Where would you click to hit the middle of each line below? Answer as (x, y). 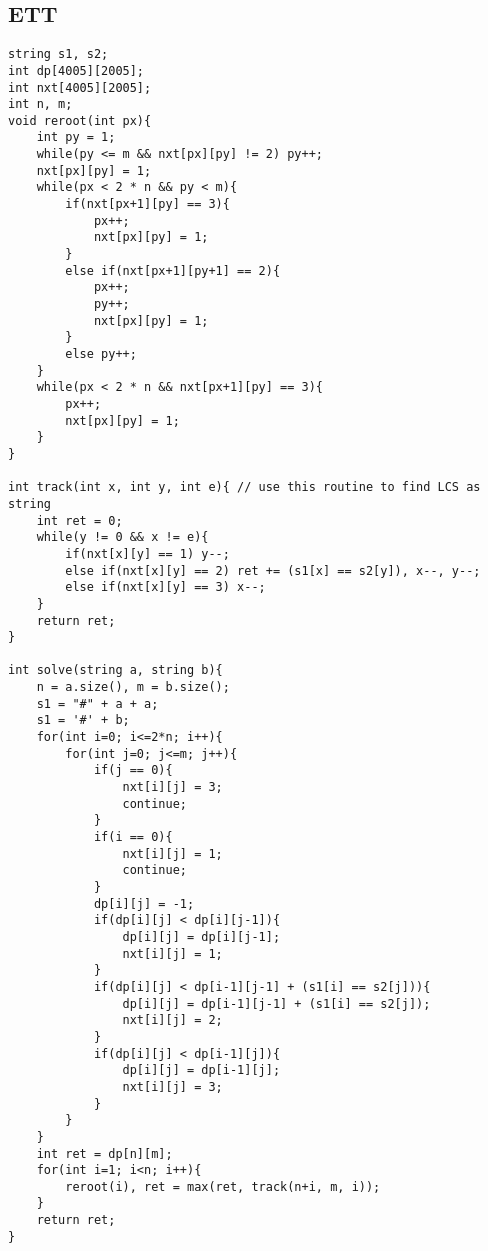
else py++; (101, 354)
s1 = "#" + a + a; (97, 703)
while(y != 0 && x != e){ (122, 537)
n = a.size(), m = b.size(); (133, 687)
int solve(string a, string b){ (115, 670)
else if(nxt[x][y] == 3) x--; (165, 587)
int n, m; (40, 104)
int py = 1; (76, 137)
